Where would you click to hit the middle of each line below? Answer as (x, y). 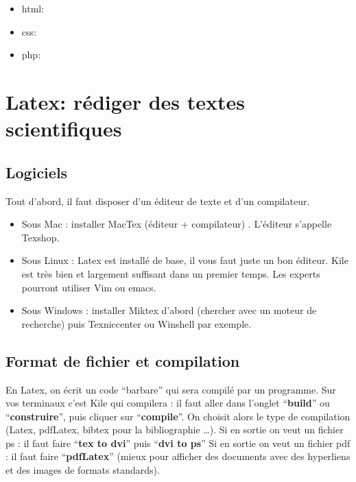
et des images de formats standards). (83, 470)
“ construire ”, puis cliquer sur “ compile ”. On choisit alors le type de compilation (178, 416)
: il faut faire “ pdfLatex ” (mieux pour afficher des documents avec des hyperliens (178, 456)
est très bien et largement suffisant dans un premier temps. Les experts (171, 273)
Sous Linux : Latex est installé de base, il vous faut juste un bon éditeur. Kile (185, 260)
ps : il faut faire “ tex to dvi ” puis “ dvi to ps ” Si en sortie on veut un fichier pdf (178, 443)
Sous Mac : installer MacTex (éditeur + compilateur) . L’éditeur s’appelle (177, 224)
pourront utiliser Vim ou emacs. (89, 287)
